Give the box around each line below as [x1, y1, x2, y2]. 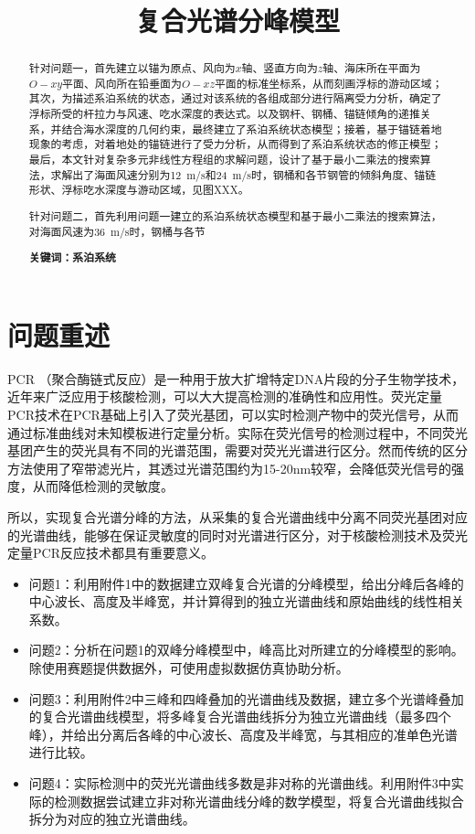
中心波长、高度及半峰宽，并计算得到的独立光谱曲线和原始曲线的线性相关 [28, 592, 464, 611]
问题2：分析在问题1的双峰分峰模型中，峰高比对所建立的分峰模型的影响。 [28, 640, 464, 659]
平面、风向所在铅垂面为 [62, 75, 182, 91]
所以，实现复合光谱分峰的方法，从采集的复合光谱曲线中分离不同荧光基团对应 [7, 507, 468, 526]
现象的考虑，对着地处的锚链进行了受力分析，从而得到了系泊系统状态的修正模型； [28, 136, 442, 152]
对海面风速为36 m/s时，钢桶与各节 [28, 223, 206, 239]
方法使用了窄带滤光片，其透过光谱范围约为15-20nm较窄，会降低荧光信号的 [7, 458, 452, 477]
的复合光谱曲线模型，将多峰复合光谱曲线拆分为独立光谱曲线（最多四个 [28, 707, 451, 726]
